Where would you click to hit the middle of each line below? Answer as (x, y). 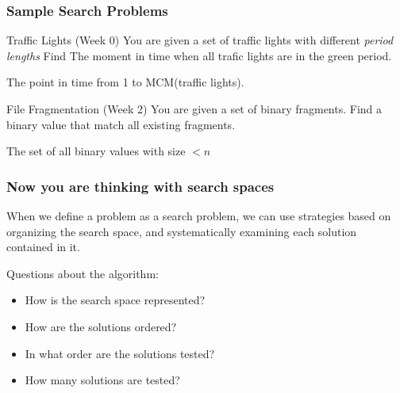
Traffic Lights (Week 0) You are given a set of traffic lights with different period (200, 40)
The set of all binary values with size (96, 151)
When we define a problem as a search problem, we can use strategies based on (199, 216)
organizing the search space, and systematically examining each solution (182, 231)
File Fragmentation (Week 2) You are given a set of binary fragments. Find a (194, 109)
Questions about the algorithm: (83, 273)
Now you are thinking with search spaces (140, 186)
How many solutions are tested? (102, 380)
